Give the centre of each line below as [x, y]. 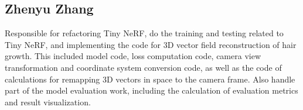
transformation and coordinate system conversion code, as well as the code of [143, 67]
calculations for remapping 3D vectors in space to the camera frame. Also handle [150, 79]
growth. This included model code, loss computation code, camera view [133, 56]
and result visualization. [48, 102]
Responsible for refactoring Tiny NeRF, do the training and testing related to [144, 33]
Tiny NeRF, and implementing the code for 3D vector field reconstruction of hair [151, 44]
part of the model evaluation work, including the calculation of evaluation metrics [151, 90]
